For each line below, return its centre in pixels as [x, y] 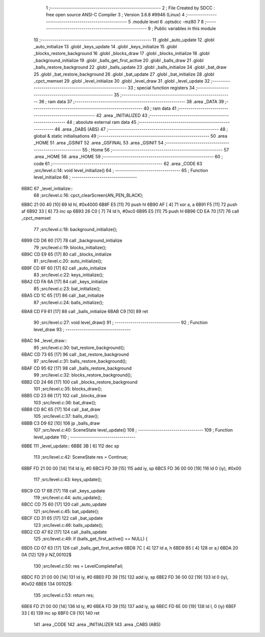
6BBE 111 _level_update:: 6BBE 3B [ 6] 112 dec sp [70, 446]
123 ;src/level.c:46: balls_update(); [68, 525]
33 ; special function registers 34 [161, 88]
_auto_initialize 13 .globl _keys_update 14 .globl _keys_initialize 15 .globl [105, 46]
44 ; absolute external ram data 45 [102, 122]
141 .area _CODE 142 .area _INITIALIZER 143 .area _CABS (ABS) [97, 624]
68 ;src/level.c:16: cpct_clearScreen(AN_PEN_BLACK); [88, 195]
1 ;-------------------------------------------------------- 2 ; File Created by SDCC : [131, 8]
